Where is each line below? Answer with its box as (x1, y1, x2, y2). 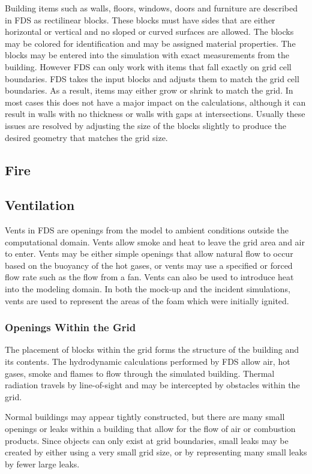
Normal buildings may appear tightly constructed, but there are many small (5, 410, 285, 423)
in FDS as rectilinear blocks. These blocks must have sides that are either (5, 13, 275, 26)
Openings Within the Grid (5, 320, 136, 335)
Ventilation (5, 196, 75, 214)
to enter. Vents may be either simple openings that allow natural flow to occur (5, 247, 293, 260)
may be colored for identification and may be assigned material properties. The (5, 37, 296, 49)
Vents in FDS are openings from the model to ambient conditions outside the (5, 224, 289, 236)
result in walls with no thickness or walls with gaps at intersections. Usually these (5, 107, 305, 120)
